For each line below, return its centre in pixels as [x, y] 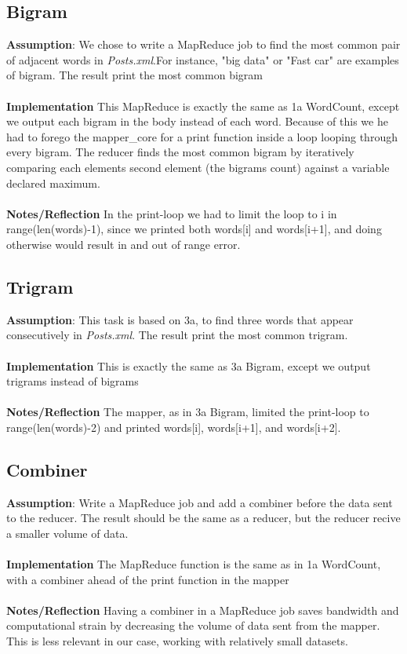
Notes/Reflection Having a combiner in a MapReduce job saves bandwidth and [203, 610]
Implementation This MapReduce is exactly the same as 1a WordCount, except [203, 106]
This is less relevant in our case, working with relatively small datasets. [177, 641]
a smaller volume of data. [67, 533]
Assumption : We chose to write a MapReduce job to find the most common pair [203, 44]
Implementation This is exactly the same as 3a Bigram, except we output [189, 365]
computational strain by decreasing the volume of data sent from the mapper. [193, 625]
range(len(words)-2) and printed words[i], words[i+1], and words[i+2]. [174, 427]
